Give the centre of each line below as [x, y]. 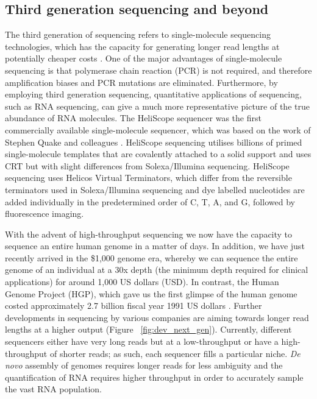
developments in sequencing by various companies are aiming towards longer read [157, 317]
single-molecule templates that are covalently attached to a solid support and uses [158, 154]
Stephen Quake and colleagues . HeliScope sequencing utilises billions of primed [154, 142]
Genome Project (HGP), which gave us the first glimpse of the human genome [151, 293]
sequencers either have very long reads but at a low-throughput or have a [142, 341]
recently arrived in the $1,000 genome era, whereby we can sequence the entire [151, 257]
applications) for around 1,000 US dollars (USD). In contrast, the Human [142, 282]
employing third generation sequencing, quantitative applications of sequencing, [153, 94]
